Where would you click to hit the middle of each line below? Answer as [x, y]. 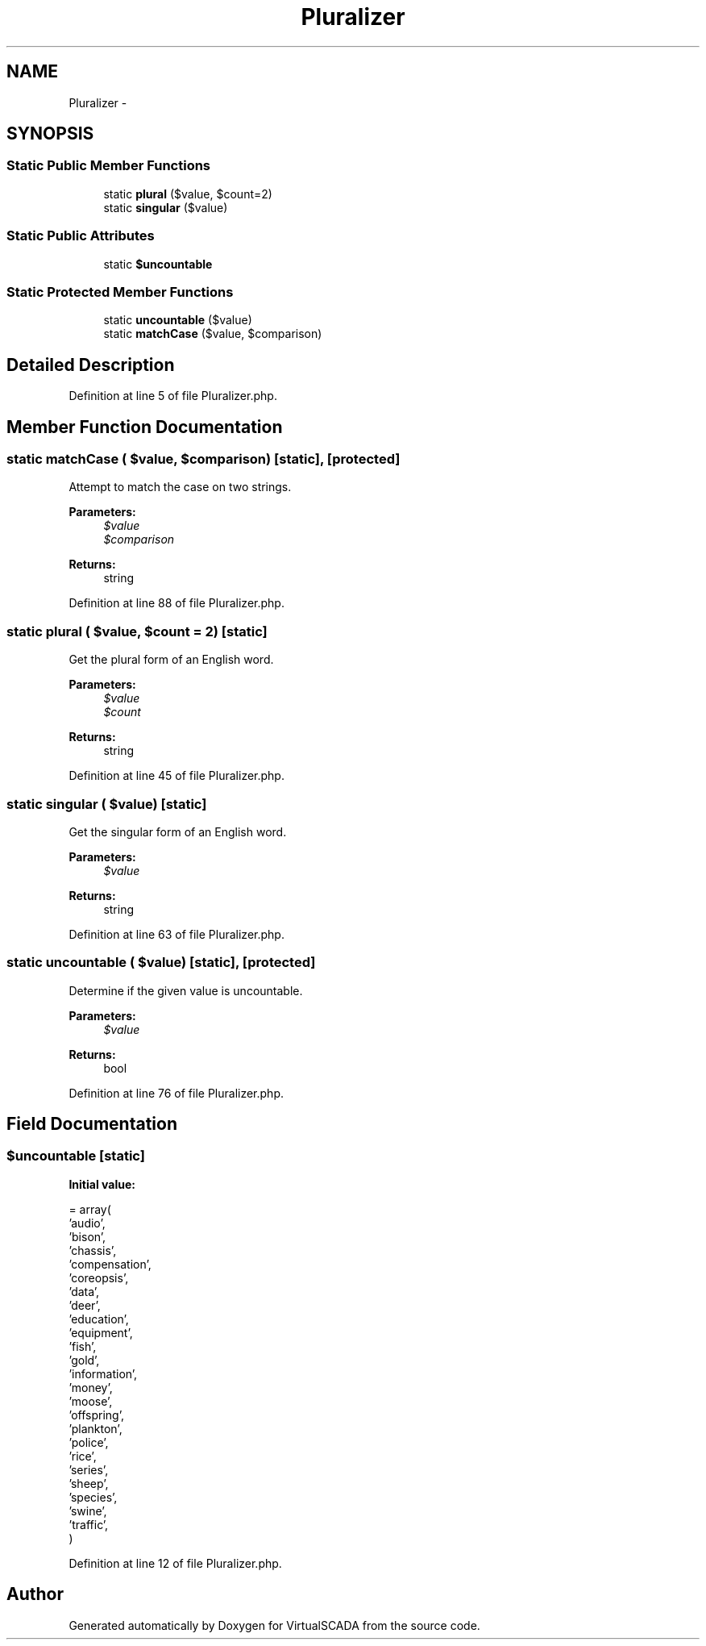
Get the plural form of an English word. [171, 660]
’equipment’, [101, 1332]
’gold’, [84, 1360]
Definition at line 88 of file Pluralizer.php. [176, 603]
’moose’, [91, 1401]
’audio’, [87, 1223]
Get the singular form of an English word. [178, 831]
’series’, [89, 1469]
